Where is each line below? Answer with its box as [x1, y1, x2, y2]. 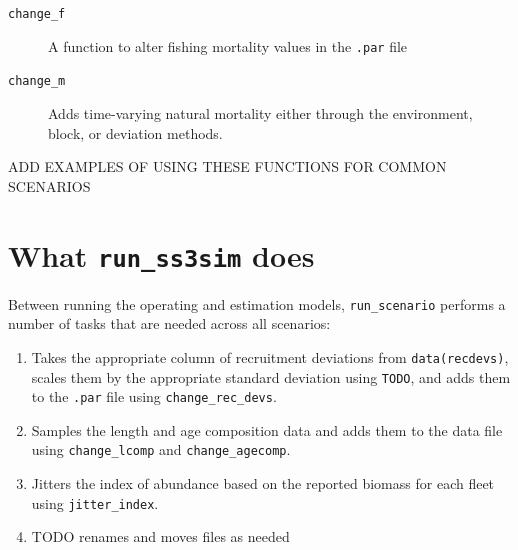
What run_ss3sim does [8, 234, 315, 275]
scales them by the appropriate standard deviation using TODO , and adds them [31, 366, 511, 387]
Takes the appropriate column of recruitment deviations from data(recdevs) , [31, 346, 509, 367]
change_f [8, 7, 66, 21]
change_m [8, 74, 66, 89]
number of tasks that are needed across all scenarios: [8, 313, 331, 334]
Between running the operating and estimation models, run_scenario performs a [8, 293, 506, 314]
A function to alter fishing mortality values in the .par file [48, 35, 408, 56]
